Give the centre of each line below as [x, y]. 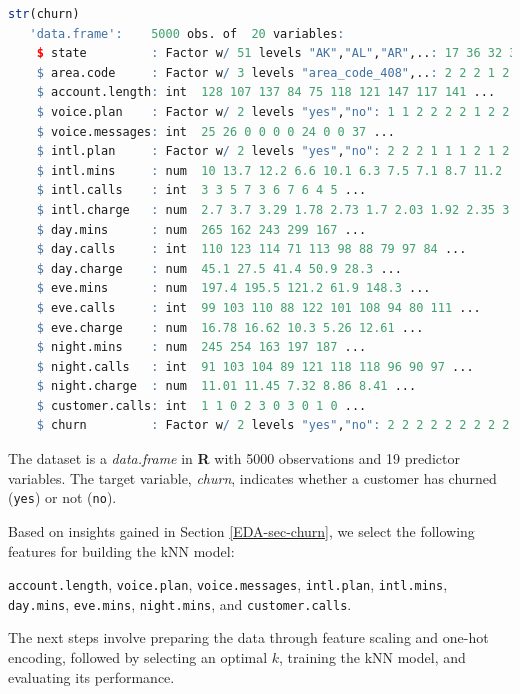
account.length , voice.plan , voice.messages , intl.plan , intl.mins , [228, 584]
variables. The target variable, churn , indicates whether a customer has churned [252, 477]
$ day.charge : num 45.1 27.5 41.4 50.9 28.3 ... [219, 268]
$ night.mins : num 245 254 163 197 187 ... [201, 347]
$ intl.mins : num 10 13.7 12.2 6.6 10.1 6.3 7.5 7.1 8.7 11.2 [269, 170]
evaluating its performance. [91, 676]
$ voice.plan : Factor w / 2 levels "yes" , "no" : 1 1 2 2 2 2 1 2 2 [273, 111]
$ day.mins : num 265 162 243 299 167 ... [201, 229]
